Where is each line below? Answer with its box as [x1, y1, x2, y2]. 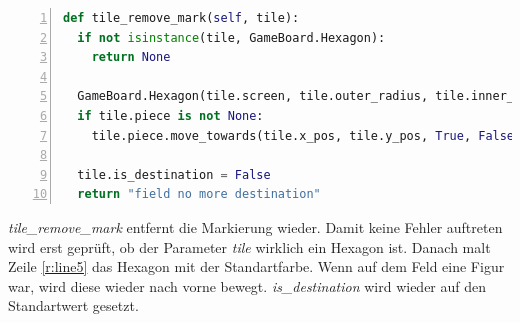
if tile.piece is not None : [77, 108, 264, 123]
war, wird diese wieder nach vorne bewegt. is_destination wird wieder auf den [8, 275, 487, 296]
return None [91, 50, 171, 65]
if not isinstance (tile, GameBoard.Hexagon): [77, 30, 386, 45]
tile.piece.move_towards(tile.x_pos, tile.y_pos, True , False [91, 128, 515, 143]
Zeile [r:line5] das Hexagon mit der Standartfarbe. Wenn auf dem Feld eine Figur [8, 256, 505, 277]
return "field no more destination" [77, 187, 321, 202]
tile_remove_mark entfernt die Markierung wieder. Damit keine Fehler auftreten [8, 216, 503, 237]
